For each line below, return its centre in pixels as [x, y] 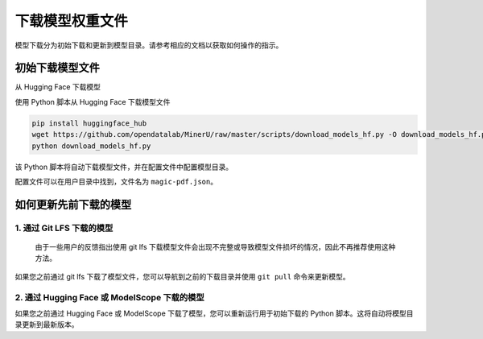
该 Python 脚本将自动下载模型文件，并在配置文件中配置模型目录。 [124, 167]
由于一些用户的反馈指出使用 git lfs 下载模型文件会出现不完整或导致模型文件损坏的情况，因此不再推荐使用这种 [215, 246]
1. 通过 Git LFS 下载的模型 [64, 228]
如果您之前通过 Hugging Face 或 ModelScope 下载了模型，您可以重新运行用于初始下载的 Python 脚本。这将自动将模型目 [214, 313]
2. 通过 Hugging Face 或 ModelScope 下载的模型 [109, 297]
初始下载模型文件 [57, 68]
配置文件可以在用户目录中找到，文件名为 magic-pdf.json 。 [116, 181]
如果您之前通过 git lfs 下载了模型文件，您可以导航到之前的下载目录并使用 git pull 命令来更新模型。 [182, 276]
